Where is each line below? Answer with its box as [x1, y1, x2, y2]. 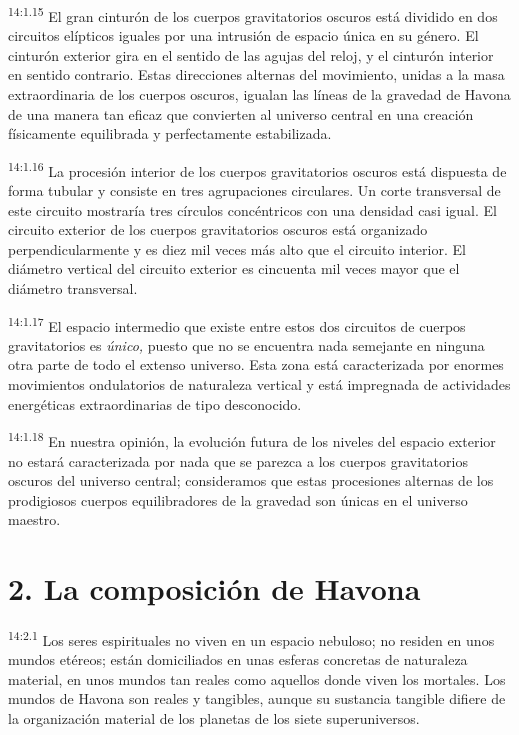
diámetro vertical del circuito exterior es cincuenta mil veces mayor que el [8, 258, 460, 279]
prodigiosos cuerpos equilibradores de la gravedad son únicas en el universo [8, 489, 468, 510]
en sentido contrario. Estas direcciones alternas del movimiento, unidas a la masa [8, 64, 505, 85]
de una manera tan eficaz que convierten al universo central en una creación [8, 103, 474, 124]
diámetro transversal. [8, 278, 138, 299]
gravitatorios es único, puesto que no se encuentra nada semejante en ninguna [8, 334, 485, 355]
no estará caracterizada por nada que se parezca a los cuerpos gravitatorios [8, 450, 468, 471]
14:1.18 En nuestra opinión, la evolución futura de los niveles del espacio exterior [8, 428, 496, 451]
